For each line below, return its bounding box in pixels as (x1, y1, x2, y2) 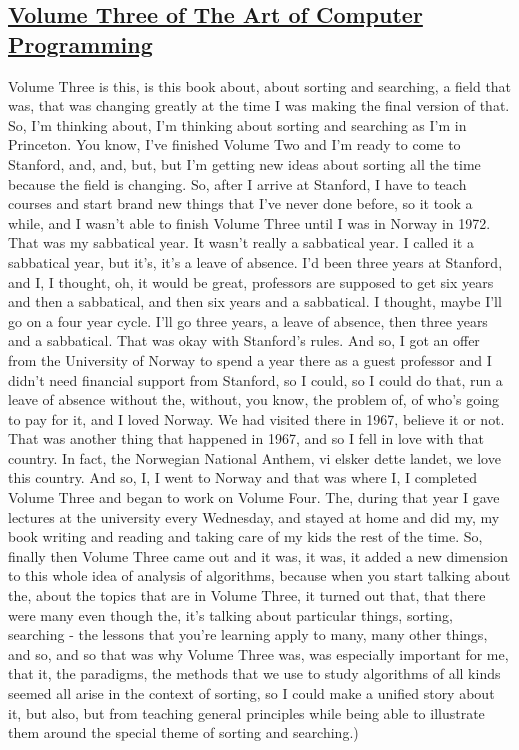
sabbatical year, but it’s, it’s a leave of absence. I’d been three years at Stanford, (8, 251, 503, 272)
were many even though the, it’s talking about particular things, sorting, (8, 604, 453, 625)
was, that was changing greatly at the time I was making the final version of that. (8, 95, 510, 116)
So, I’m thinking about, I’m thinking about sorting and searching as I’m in (8, 114, 467, 135)
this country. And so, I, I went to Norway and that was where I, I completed (8, 467, 477, 488)
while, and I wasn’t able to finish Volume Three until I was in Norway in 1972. (8, 212, 491, 233)
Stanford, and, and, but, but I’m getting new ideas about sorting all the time (8, 153, 481, 174)
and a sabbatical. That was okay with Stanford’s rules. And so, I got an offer (8, 330, 480, 351)
